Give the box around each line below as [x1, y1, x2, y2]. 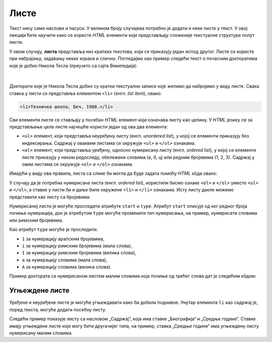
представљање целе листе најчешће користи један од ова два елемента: [9, 124, 168, 130]
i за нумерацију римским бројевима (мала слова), [22, 242, 132, 249]
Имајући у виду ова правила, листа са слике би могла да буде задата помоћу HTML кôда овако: [9, 170, 218, 176]
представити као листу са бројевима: [9, 194, 91, 200]
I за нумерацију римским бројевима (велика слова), [22, 250, 137, 256]
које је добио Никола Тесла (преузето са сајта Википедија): [9, 62, 138, 69]
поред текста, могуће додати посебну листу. [9, 306, 107, 312]
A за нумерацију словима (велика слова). [22, 264, 112, 270]
